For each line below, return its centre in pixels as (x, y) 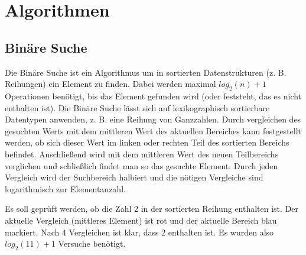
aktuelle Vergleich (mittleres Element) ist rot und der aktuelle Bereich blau (141, 220)
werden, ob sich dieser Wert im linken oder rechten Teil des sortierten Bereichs (147, 142)
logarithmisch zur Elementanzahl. (65, 188)
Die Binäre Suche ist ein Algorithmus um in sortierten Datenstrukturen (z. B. (146, 72)
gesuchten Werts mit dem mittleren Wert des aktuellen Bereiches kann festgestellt (153, 130)
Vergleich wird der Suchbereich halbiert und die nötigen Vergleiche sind (134, 177)
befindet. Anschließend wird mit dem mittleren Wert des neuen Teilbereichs (142, 154)
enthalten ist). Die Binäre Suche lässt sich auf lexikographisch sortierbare (137, 107)
